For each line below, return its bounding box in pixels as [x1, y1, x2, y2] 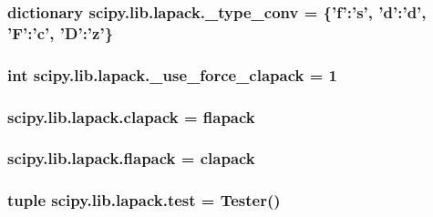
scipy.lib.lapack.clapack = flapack [7, 105, 255, 128]
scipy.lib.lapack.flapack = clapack [7, 147, 255, 170]
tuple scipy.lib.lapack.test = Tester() [7, 189, 281, 212]
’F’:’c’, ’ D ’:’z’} [7, 21, 114, 44]
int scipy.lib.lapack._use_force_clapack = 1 [7, 63, 337, 86]
